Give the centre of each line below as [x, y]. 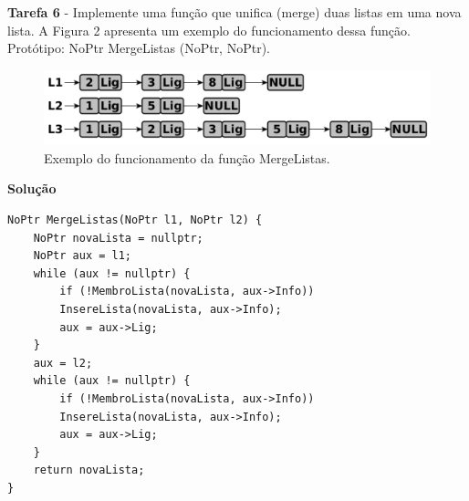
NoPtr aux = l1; [83, 256]
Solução [32, 188]
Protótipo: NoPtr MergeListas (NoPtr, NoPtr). [139, 48]
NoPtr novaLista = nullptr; [118, 238]
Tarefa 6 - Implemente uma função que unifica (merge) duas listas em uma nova [234, 12]
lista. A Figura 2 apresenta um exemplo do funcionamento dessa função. [209, 30]
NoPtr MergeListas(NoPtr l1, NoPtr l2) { [135, 220]
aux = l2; [63, 363]
